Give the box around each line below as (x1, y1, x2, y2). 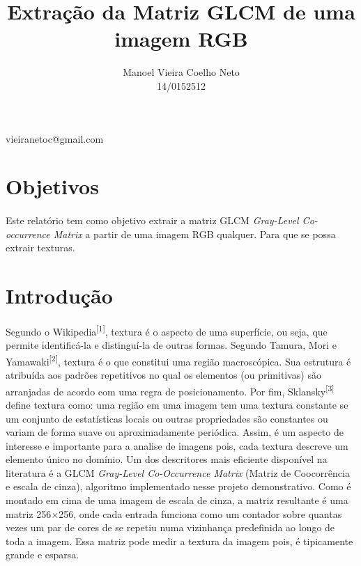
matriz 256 (6, 506, 52, 521)
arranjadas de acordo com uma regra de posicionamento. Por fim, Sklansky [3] (6, 382, 335, 398)
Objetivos (6, 172, 99, 201)
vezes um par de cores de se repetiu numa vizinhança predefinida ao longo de (6, 520, 335, 535)
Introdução (6, 281, 113, 310)
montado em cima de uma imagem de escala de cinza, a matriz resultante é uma (6, 493, 348, 508)
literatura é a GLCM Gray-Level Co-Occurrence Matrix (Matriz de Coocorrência (6, 465, 350, 480)
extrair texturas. (6, 240, 75, 255)
